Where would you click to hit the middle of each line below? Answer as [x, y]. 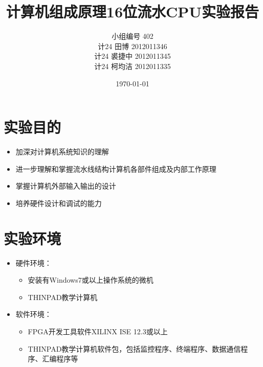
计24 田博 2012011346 [133, 46]
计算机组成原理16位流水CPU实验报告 [133, 12]
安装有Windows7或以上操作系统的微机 [91, 280]
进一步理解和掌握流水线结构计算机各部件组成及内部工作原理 [116, 168]
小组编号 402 [133, 36]
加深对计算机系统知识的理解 [62, 152]
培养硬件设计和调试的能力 [59, 203]
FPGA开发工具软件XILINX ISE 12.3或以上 [98, 331]
